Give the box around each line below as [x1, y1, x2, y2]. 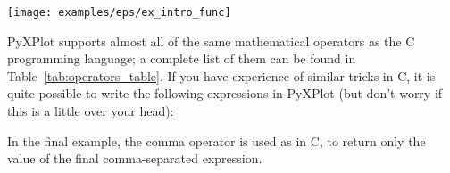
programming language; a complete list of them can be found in [7, 49, 356, 68]
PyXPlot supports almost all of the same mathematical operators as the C [7, 31, 415, 50]
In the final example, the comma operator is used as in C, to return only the [7, 131, 426, 150]
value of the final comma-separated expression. [7, 149, 262, 168]
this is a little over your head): [7, 102, 174, 120]
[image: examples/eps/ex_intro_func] [7, 6, 231, 19]
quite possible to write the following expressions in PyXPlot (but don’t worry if [7, 84, 443, 103]
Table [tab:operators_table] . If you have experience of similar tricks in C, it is [7, 66, 436, 85]
